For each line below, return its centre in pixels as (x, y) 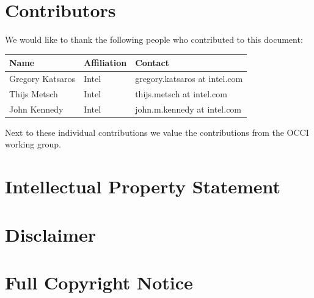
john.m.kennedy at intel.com (188, 109)
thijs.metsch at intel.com (181, 93)
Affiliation (105, 63)
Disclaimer (51, 234)
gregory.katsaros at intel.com (189, 79)
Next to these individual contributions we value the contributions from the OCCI (157, 132)
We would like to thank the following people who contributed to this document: (154, 39)
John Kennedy (36, 109)
